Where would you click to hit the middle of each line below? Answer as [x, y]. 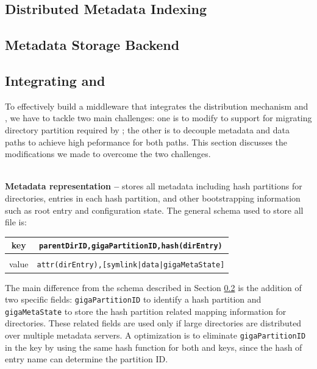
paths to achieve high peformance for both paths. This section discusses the [146, 142]
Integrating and [55, 80]
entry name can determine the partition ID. [87, 359]
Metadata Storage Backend [92, 45]
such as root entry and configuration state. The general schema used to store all [154, 210]
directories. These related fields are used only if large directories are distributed [153, 323]
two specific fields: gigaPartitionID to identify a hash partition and [133, 299]
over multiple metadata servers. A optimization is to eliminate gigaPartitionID [155, 335]
